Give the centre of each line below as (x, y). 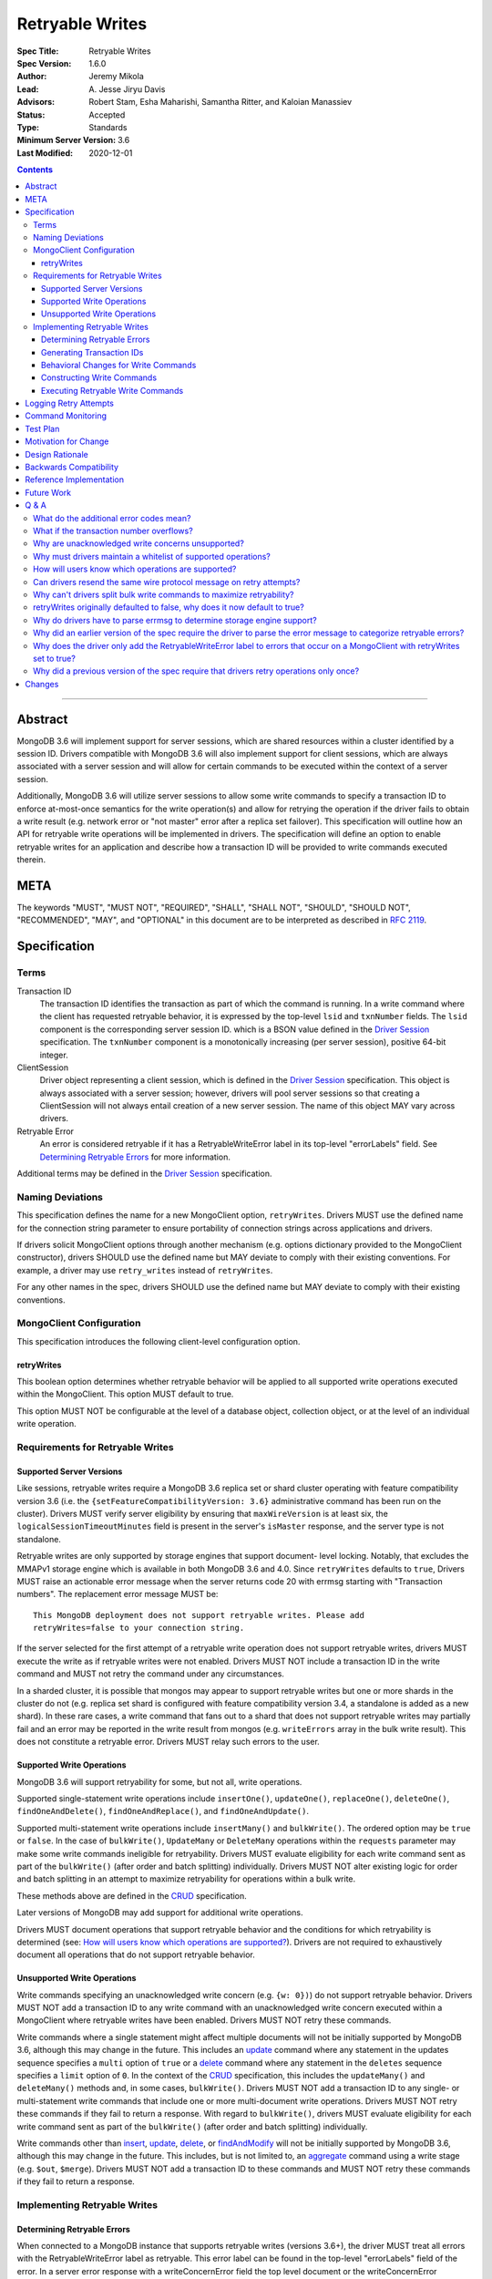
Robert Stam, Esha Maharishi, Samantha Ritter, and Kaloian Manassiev (220, 102)
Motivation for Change (67, 441)
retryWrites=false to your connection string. (139, 1628)
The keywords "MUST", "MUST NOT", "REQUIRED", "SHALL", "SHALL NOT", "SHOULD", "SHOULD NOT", (214, 908)
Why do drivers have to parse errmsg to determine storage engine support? (175, 620)
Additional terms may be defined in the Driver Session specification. (144, 1174)
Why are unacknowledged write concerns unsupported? (139, 543)
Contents (35, 170)
